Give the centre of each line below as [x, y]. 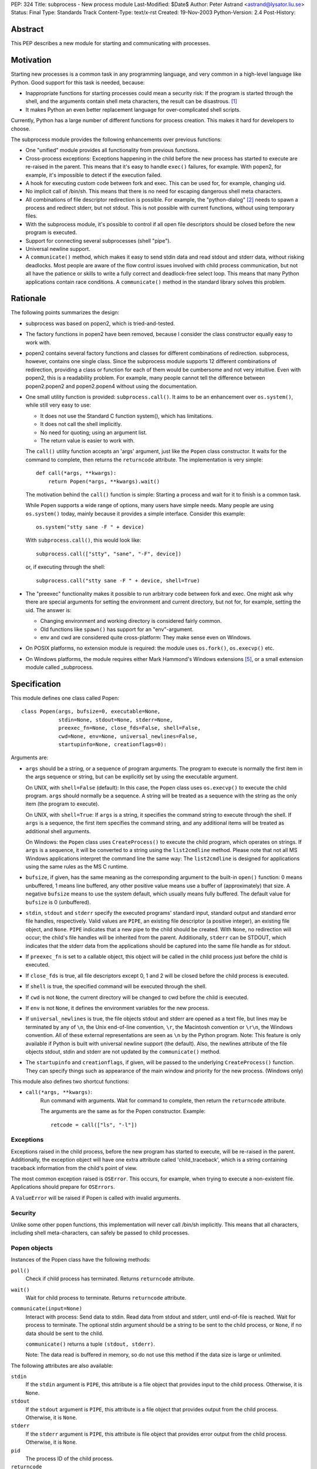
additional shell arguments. [58, 831]
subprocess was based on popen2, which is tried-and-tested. [100, 323]
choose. [21, 129]
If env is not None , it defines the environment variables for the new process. [117, 1008]
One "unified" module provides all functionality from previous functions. [112, 150]
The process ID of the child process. [70, 1458]
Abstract [27, 29]
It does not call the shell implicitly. [81, 424]
